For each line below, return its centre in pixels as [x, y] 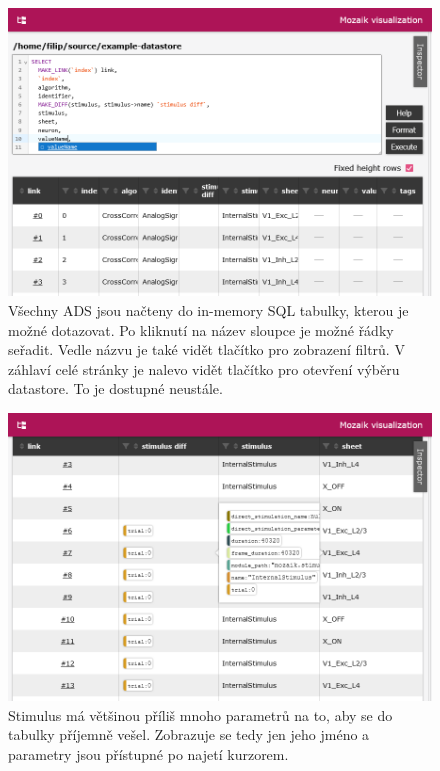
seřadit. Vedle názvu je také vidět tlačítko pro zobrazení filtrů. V [206, 349]
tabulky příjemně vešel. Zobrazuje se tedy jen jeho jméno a [189, 734]
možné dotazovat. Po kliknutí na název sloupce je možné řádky [201, 329]
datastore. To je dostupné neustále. [115, 388]
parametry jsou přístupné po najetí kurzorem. [148, 753]
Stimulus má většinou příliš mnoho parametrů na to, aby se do [200, 714]
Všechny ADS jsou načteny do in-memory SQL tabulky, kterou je [208, 309]
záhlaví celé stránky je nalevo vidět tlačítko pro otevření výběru [204, 368]
